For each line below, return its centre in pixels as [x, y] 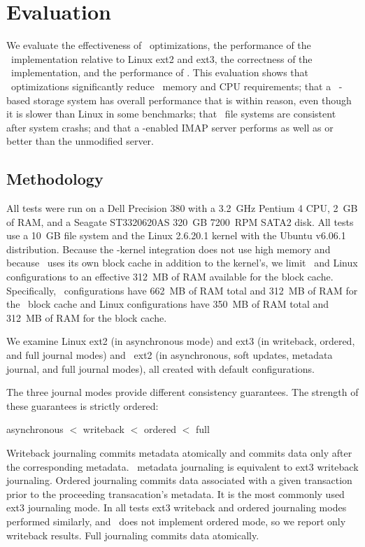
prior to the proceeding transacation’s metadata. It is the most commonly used [176, 493]
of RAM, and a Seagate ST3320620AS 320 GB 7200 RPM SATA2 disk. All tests [180, 221]
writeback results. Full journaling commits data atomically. [133, 535]
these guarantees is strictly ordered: [83, 405]
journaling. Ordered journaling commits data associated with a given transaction [179, 480]
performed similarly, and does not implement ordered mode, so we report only [176, 521]
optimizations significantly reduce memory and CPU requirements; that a [171, 86]
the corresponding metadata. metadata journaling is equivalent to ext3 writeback [182, 466]
